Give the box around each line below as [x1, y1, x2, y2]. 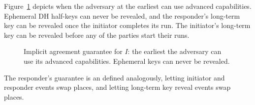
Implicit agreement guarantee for [24, 46, 123, 56]
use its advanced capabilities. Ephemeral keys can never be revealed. [24, 55, 230, 66]
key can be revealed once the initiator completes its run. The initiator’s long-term [4, 20, 251, 30]
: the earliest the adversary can [127, 46, 222, 56]
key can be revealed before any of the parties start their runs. [4, 29, 190, 40]
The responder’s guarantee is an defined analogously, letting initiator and [4, 72, 225, 82]
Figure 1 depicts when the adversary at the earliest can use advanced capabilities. [4, 1, 252, 11]
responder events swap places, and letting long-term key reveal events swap [4, 82, 231, 92]
